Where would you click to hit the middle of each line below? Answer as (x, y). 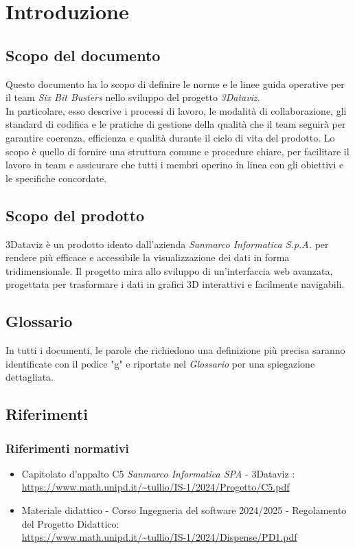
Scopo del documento (83, 55)
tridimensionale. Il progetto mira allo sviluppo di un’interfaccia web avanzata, (169, 270)
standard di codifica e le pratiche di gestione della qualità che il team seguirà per (176, 124)
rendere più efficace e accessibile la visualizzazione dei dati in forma (148, 257)
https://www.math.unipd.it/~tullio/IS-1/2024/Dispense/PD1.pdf (159, 537)
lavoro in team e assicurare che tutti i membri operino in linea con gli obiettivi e (175, 165)
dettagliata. (30, 377)
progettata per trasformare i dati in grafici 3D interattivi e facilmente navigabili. (175, 284)
